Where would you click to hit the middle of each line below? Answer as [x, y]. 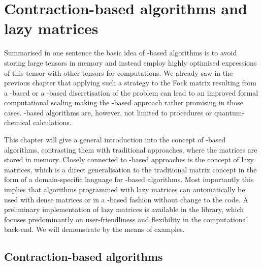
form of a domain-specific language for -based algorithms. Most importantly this [129, 179]
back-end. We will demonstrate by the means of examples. [94, 229]
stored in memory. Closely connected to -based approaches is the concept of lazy [129, 159]
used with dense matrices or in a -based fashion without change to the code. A [126, 199]
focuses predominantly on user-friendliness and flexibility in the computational [126, 219]
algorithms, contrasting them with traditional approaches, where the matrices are [131, 149]
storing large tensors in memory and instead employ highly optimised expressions [130, 62]
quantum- [229, 112]
